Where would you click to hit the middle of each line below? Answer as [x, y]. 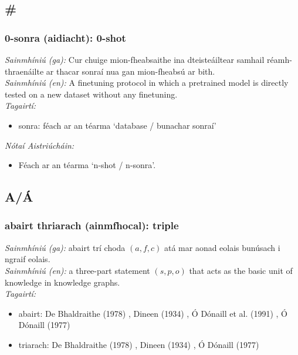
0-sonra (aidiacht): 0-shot [65, 37]
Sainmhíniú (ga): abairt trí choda [65, 247]
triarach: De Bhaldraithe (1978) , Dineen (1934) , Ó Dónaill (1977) [139, 344]
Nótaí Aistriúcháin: [40, 145]
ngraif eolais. [28, 259]
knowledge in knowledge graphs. [62, 282]
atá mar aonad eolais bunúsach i [222, 247]
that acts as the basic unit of [241, 270]
